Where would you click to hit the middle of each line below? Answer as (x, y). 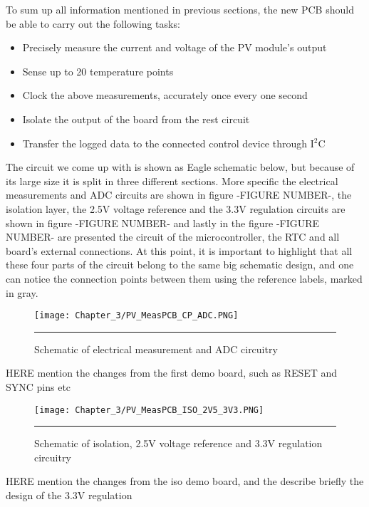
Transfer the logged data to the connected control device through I (168, 143)
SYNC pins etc (38, 386)
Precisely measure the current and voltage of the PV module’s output (175, 47)
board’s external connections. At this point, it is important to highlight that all (179, 250)
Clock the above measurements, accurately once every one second (165, 95)
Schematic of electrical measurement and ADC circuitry (156, 349)
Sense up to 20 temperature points (98, 71)
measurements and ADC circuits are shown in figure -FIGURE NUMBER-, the (179, 195)
